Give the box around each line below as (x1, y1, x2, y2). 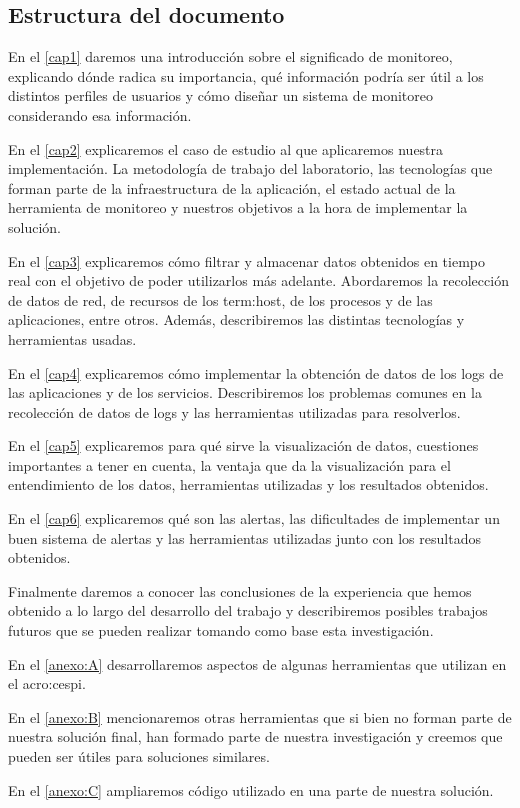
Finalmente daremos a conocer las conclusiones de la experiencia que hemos (8, 580, 472, 601)
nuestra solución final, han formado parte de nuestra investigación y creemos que (8, 726, 503, 747)
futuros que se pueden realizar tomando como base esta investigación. (8, 620, 434, 641)
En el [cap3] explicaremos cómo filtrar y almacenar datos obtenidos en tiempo (8, 250, 485, 271)
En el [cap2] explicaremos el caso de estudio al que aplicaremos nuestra (8, 138, 444, 159)
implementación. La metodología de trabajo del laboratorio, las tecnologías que (8, 158, 493, 179)
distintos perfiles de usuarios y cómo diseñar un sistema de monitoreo (8, 85, 434, 106)
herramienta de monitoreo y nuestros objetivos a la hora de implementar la (8, 197, 468, 218)
